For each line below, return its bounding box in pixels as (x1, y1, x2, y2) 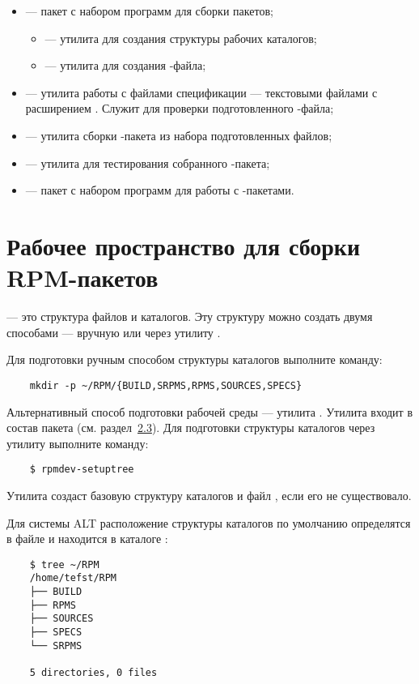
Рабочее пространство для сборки (6, 229, 361, 262)
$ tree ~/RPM (29, 558, 99, 571)
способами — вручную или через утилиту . (6, 323, 221, 340)
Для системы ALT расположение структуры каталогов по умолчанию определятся (6, 514, 411, 531)
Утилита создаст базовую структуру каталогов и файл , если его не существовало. (6, 486, 412, 503)
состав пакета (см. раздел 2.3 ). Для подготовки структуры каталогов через (6, 419, 375, 436)
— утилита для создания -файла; (44, 57, 206, 74)
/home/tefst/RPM (29, 572, 117, 584)
